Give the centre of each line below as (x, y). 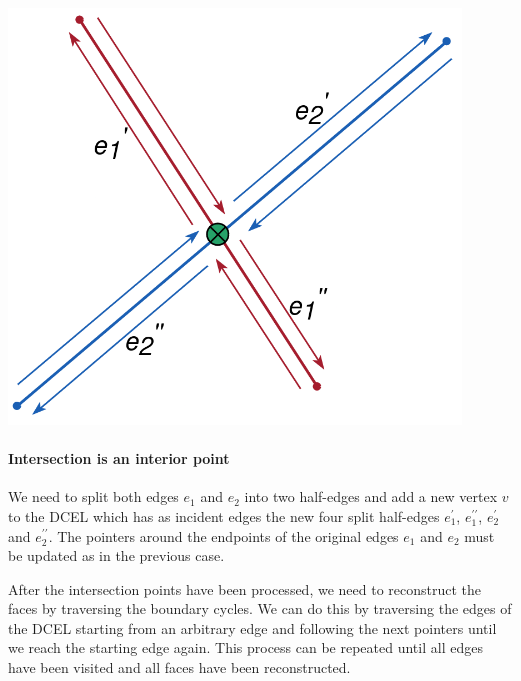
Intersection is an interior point (119, 458)
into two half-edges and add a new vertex (371, 496)
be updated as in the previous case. (116, 555)
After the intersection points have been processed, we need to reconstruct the (245, 588)
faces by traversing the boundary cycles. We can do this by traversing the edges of (260, 608)
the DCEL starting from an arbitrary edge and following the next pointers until (252, 627)
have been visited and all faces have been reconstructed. (179, 667)
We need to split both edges (93, 496)
